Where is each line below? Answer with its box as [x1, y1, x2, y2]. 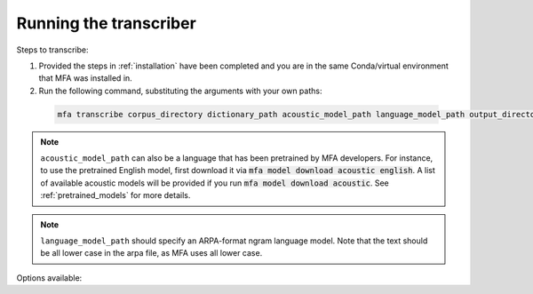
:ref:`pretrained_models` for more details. [40, 190, 191, 201]
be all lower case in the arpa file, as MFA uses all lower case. [40, 248, 263, 258]
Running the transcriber [16, 13, 197, 33]
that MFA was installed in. [38, 73, 132, 83]
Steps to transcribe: [16, 44, 89, 55]
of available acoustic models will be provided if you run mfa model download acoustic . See [40, 178, 390, 188]
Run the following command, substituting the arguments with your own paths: [38, 85, 322, 96]
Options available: [16, 272, 83, 283]
